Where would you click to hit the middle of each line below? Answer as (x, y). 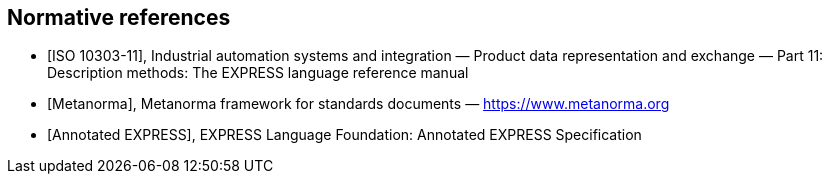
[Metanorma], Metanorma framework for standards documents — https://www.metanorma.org (358, 104)
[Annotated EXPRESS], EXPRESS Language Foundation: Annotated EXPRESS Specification (344, 135)
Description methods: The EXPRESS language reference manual (258, 73)
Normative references (119, 17)
